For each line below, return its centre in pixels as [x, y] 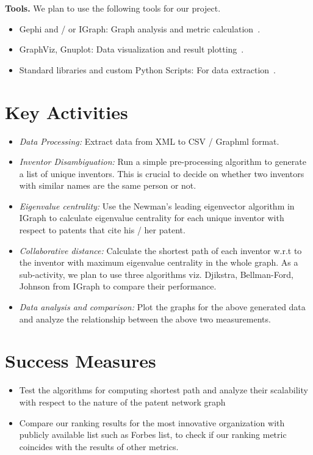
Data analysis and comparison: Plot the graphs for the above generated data [162, 307]
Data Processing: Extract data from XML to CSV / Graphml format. [149, 141]
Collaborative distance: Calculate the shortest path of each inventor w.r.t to [160, 250]
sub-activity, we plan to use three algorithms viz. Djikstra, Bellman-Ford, [156, 274]
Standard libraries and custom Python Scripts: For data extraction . [147, 69]
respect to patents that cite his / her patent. [102, 230]
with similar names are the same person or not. [108, 185]
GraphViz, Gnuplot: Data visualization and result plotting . [131, 49]
